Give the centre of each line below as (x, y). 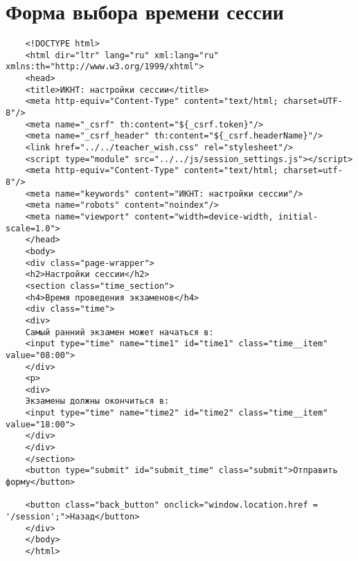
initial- (298, 216)
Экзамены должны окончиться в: (97, 401)
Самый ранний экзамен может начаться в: (119, 332)
